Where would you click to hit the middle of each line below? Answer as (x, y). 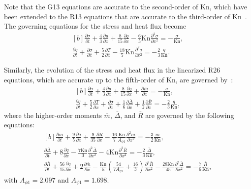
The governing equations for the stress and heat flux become (95, 26)
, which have (228, 6)
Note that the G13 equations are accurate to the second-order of (101, 6)
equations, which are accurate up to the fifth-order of (84, 80)
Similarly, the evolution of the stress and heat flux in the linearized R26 (112, 70)
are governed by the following (190, 115)
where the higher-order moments (53, 115)
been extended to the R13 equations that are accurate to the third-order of (117, 16)
